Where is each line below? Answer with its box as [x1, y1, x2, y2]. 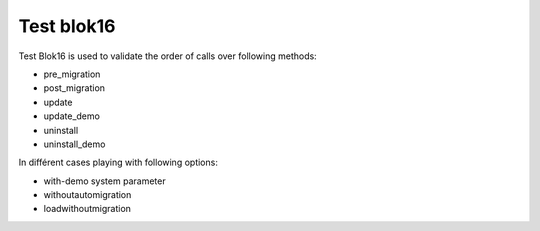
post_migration [43, 82, 105, 94]
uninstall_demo [43, 138, 106, 150]
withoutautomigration [43, 189, 132, 201]
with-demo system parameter [43, 175, 166, 187]
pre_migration [43, 68, 101, 80]
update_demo [43, 110, 100, 122]
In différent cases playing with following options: [18, 156, 219, 169]
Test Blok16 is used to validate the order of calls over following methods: [18, 50, 317, 62]
